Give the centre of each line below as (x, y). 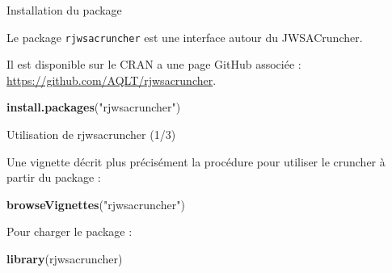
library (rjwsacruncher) (65, 258)
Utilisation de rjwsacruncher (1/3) (91, 134)
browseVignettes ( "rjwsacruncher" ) (96, 204)
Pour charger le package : (70, 231)
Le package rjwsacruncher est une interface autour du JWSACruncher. (185, 37)
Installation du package (64, 10)
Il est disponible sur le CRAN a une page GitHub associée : (154, 64)
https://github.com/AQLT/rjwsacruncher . (112, 80)
